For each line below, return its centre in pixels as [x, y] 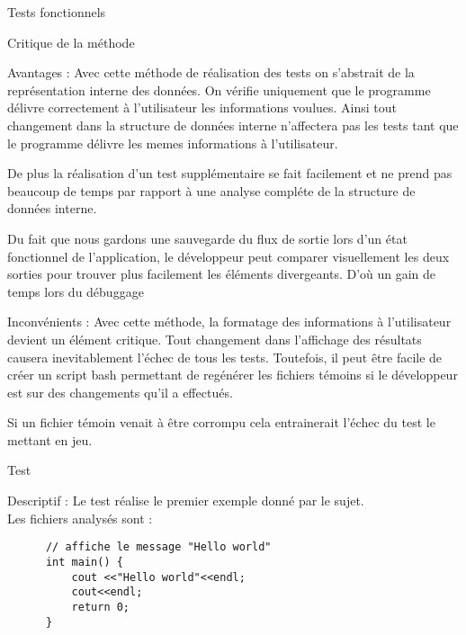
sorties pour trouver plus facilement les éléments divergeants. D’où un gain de [222, 274]
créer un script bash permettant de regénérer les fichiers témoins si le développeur [233, 375]
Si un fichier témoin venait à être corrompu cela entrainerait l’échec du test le [221, 422]
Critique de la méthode [71, 42]
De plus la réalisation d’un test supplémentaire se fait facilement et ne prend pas [230, 173]
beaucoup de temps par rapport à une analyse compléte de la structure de [211, 190]
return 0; [101, 607]
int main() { [84, 562]
